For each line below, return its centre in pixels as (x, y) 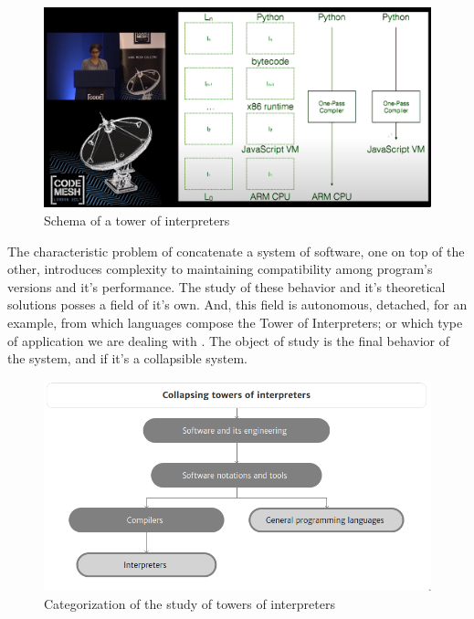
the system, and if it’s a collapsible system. (127, 358)
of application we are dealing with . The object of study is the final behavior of (229, 340)
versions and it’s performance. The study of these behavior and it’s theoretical (226, 286)
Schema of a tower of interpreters (137, 220)
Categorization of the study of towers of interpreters (190, 603)
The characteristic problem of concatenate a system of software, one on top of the (236, 251)
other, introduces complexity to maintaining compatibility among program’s (220, 269)
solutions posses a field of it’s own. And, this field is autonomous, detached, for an (237, 304)
